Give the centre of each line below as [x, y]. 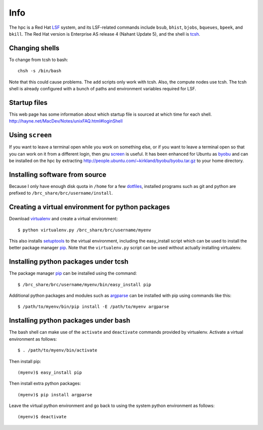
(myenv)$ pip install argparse [55, 395]
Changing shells [34, 48]
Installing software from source [58, 174]
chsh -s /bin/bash [40, 71]
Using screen [30, 135]
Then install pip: [25, 361]
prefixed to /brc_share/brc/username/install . [61, 193]
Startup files [28, 102]
